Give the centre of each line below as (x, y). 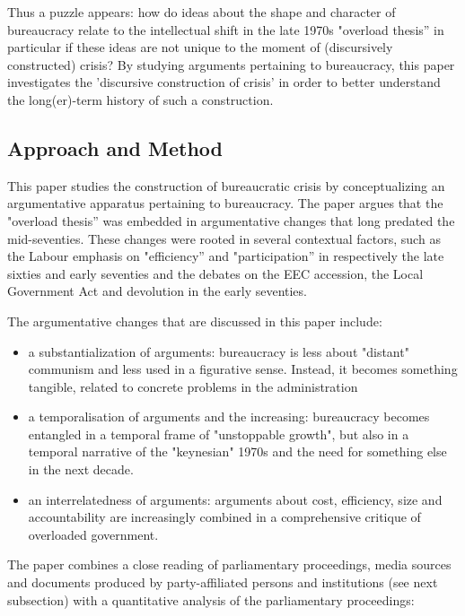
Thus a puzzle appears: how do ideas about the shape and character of (202, 12)
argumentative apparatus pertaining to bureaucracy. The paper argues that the (225, 203)
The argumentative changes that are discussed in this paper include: (195, 321)
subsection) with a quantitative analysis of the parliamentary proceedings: (211, 599)
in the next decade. (81, 469)
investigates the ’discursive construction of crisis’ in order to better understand (224, 82)
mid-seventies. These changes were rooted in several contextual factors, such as (224, 238)
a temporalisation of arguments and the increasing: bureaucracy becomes (229, 416)
